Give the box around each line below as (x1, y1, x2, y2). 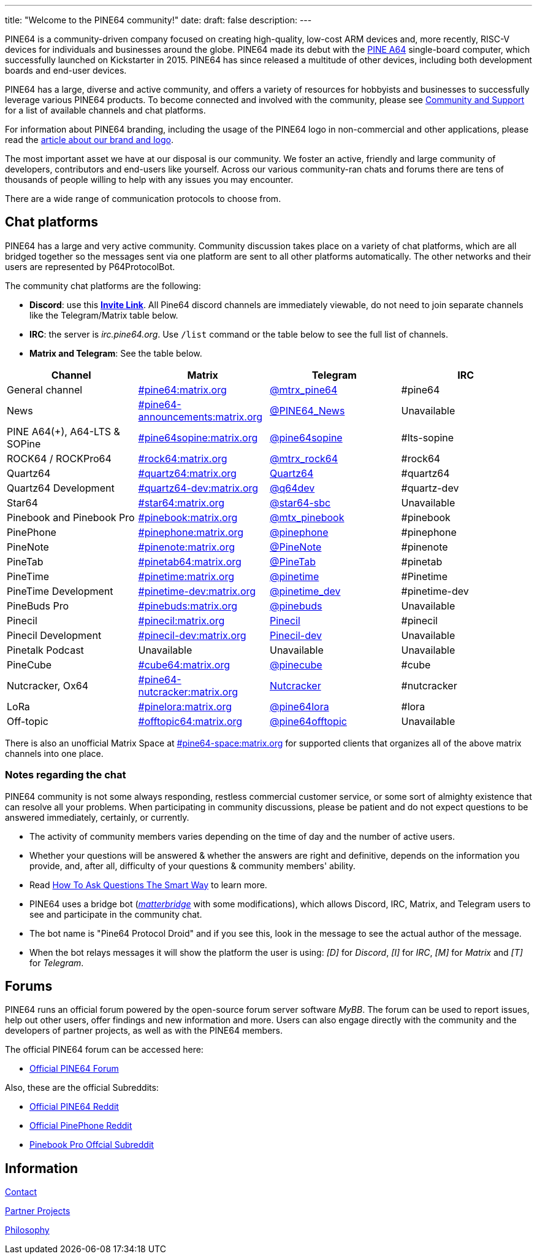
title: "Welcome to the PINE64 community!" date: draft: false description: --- (5, 15, 312, 25)
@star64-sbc (270, 496, 331, 509)
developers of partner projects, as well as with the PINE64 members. (5, 1025, 283, 1036)
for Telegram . (29, 957, 84, 968)
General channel (7, 383, 83, 396)
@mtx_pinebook (270, 511, 345, 524)
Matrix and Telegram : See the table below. (29, 347, 202, 358)
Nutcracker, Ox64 (7, 679, 88, 692)
